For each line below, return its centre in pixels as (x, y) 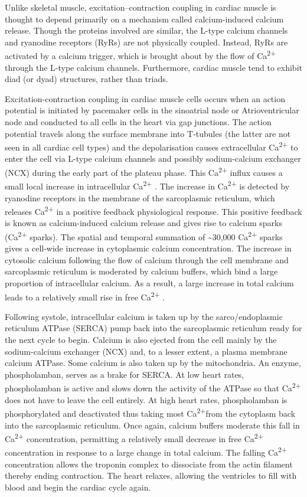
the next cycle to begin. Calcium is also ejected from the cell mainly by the (141, 340)
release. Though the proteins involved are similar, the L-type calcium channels (146, 30)
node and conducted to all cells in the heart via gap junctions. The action (138, 122)
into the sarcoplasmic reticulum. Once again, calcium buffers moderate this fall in (152, 425)
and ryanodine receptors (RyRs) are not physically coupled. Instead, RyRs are (146, 42)
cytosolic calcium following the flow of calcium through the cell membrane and (147, 259)
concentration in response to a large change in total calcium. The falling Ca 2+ (146, 451)
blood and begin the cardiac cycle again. (78, 487)
